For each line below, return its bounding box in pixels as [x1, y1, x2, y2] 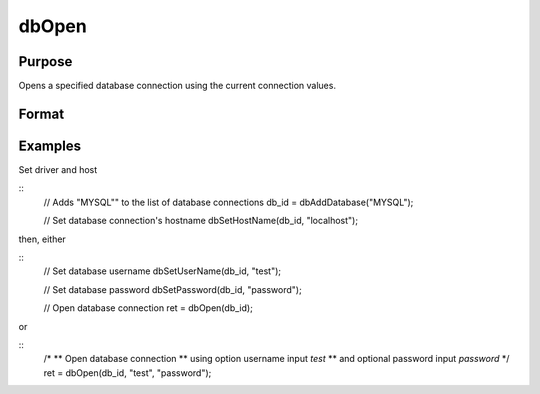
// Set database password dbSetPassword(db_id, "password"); [43, 283, 302, 295]
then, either [18, 233, 67, 245]
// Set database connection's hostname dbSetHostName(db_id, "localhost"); [43, 215, 359, 227]
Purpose [18, 53, 73, 70]
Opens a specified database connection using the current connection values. [18, 80, 337, 92]
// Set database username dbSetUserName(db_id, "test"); [43, 265, 282, 277]
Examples [18, 137, 82, 154]
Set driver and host [18, 163, 98, 175]
